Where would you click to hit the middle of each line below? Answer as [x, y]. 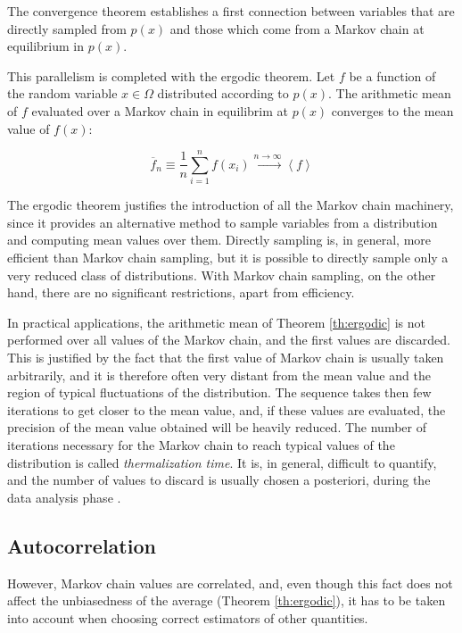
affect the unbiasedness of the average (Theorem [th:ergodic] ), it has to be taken [227, 600]
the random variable [62, 93]
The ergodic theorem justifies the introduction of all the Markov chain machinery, [231, 205]
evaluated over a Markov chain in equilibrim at [160, 110]
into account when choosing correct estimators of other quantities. [188, 617]
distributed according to [223, 93]
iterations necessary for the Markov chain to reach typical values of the [201, 445]
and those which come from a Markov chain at [297, 28]
